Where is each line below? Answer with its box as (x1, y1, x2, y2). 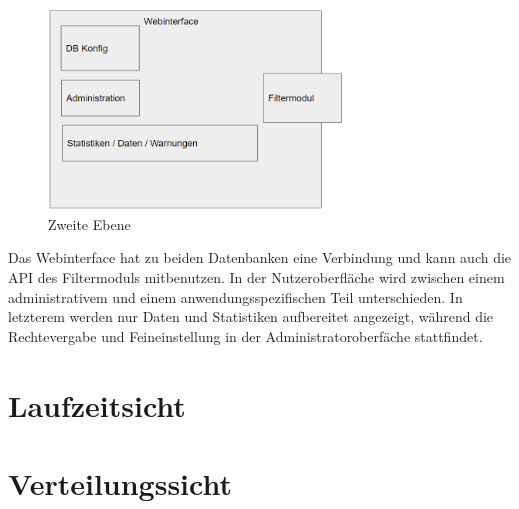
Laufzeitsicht (8, 384, 186, 425)
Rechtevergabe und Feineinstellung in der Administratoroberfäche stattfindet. (8, 325, 483, 346)
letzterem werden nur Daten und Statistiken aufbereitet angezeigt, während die (8, 306, 494, 327)
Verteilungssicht (8, 462, 232, 503)
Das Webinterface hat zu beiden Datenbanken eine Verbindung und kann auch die (8, 247, 512, 268)
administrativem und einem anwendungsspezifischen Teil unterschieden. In (8, 286, 463, 307)
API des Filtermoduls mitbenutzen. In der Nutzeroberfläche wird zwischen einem (8, 267, 505, 288)
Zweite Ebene (48, 213, 131, 234)
